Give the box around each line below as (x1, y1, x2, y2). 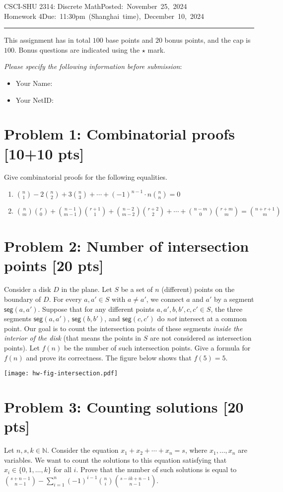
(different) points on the (161, 284, 235, 294)
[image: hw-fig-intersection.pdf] (4, 370, 118, 377)
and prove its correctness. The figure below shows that (26, 352, 192, 362)
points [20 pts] (4, 255, 104, 276)
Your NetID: (15, 94, 54, 105)
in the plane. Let (61, 284, 112, 294)
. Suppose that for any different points (38, 303, 154, 314)
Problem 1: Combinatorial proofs (4, 124, 235, 144)
